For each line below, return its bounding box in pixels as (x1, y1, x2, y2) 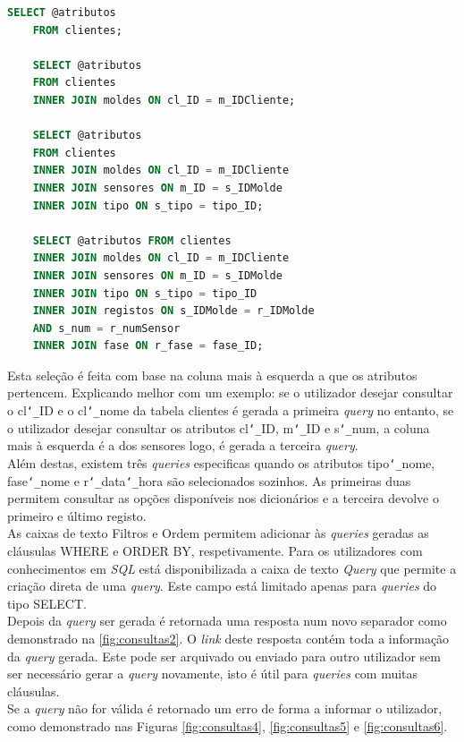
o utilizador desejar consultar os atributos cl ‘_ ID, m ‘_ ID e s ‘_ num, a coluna (7, 418, 430, 437)
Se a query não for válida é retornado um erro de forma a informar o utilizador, (7, 699, 443, 718)
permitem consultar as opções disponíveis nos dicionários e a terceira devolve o (7, 489, 439, 507)
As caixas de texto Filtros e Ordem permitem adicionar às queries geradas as (7, 524, 429, 542)
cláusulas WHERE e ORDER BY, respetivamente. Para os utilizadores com (7, 542, 423, 560)
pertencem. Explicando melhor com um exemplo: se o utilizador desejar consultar (7, 383, 453, 402)
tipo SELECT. (7, 593, 87, 612)
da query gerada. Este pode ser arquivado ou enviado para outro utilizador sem (7, 646, 441, 665)
